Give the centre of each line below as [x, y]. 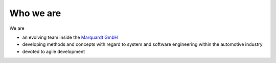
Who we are [35, 13]
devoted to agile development [54, 51]
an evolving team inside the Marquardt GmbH [70, 37]
